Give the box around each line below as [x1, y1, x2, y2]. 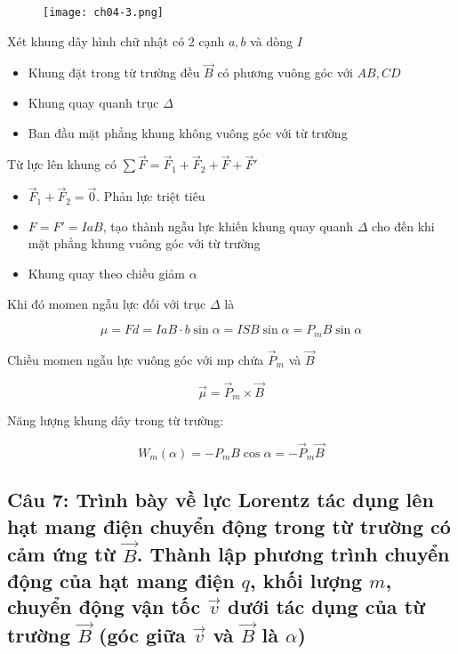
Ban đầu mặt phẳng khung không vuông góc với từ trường [28, 123, 348, 141]
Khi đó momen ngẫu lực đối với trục [7, 294, 206, 312]
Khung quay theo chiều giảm [28, 264, 185, 283]
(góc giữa [99, 621, 186, 649]
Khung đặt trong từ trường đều [28, 63, 200, 82]
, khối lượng [249, 566, 363, 593]
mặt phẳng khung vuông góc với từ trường [28, 234, 261, 253]
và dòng [250, 31, 293, 50]
